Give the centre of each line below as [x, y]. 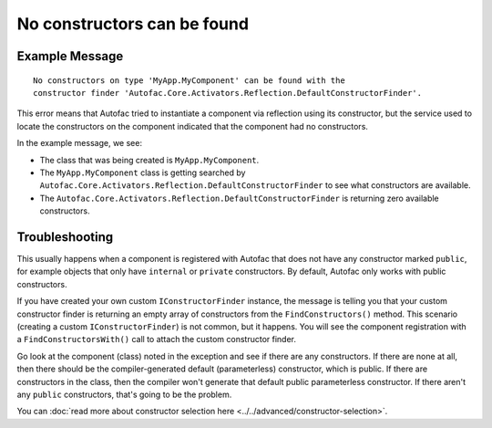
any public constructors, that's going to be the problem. [124, 394]
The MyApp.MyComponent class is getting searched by [143, 172]
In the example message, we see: [80, 143]
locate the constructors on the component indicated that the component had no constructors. [193, 126]
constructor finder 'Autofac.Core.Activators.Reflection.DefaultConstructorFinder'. [228, 93]
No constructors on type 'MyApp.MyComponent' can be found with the [189, 80]
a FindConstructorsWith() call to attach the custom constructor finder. [156, 339]
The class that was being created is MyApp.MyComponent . [149, 160]
